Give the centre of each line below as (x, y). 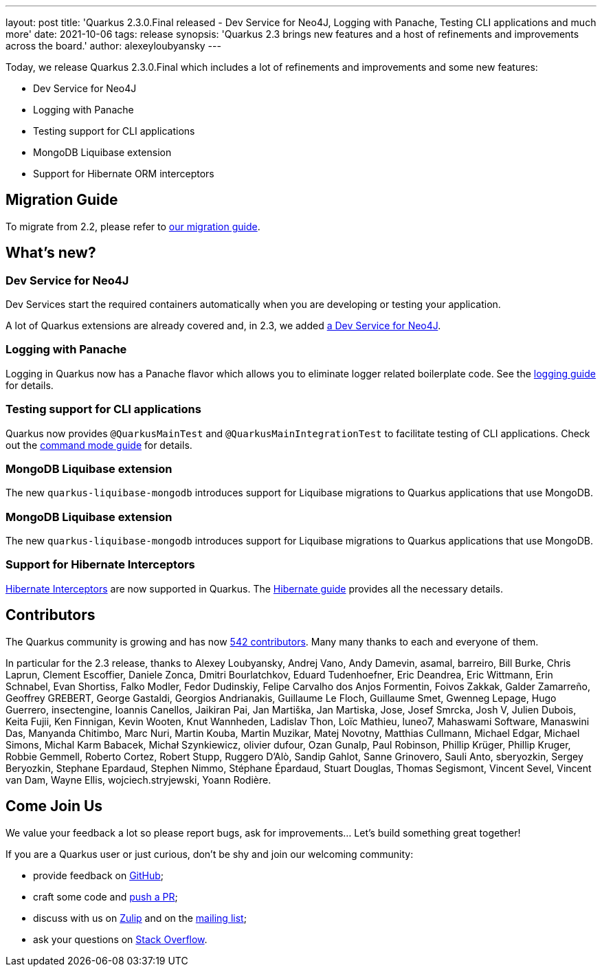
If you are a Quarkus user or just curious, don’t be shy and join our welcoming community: (210, 854)
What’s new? (51, 253)
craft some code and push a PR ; (105, 896)
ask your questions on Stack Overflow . (120, 939)
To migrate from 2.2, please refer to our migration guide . (133, 226)
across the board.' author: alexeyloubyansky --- (113, 46)
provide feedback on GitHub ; (99, 875)
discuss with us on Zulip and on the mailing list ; (140, 918)
